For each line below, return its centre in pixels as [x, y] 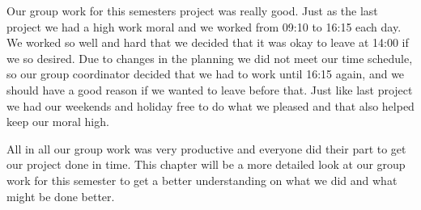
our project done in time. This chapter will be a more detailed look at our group [206, 164]
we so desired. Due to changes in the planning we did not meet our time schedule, [210, 58]
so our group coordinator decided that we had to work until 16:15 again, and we [206, 74]
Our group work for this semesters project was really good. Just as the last [192, 10]
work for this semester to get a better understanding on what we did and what [202, 180]
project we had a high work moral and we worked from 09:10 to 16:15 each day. [204, 26]
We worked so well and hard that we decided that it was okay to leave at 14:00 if [208, 42]
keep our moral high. [58, 122]
